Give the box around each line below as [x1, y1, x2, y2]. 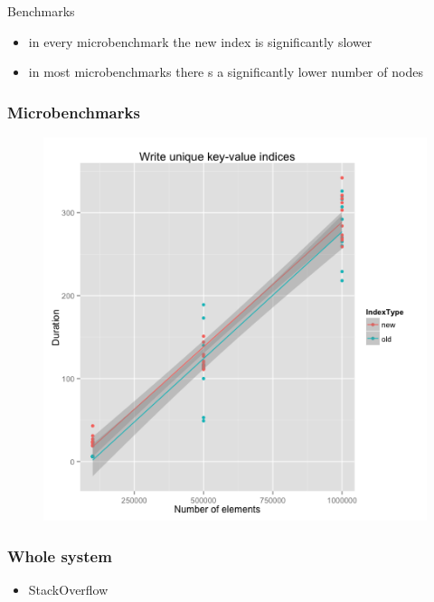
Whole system [7, 544, 112, 567]
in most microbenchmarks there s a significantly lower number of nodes [28, 62, 423, 81]
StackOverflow [28, 579, 108, 598]
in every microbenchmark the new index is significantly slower [28, 32, 373, 51]
